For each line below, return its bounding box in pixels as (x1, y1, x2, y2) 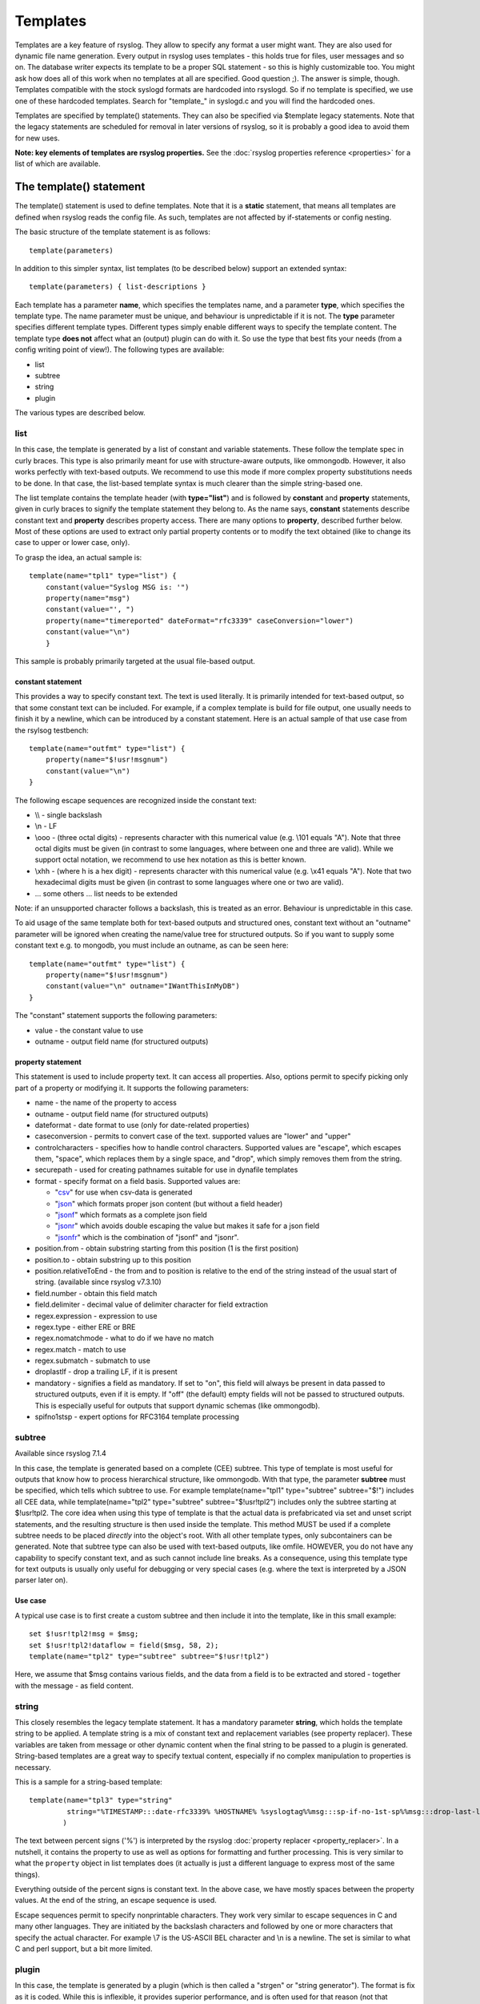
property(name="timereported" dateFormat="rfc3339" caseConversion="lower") (45, 616, 354, 625)
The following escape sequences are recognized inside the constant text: (14, 795, 257, 805)
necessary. (14, 1762, 52, 1772)
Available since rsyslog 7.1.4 (14, 1448, 107, 1458)
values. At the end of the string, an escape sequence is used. (14, 1896, 218, 1905)
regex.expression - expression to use (34, 1311, 158, 1320)
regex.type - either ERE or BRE (34, 1322, 136, 1331)
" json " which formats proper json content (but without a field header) (54, 1198, 283, 1208)
